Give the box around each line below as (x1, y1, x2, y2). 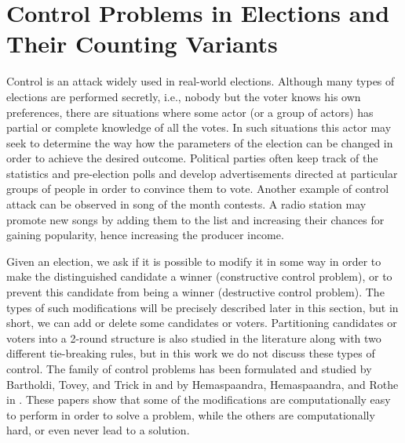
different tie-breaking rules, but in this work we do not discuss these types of (6, 345, 375, 361)
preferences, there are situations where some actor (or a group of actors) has (6, 103, 374, 120)
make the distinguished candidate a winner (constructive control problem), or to (6, 268, 392, 285)
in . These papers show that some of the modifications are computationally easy (6, 391, 391, 408)
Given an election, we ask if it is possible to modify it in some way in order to (6, 252, 381, 269)
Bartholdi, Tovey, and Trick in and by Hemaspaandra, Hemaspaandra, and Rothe (6, 376, 399, 392)
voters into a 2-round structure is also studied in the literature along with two (6, 329, 381, 346)
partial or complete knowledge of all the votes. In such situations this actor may (6, 119, 392, 136)
